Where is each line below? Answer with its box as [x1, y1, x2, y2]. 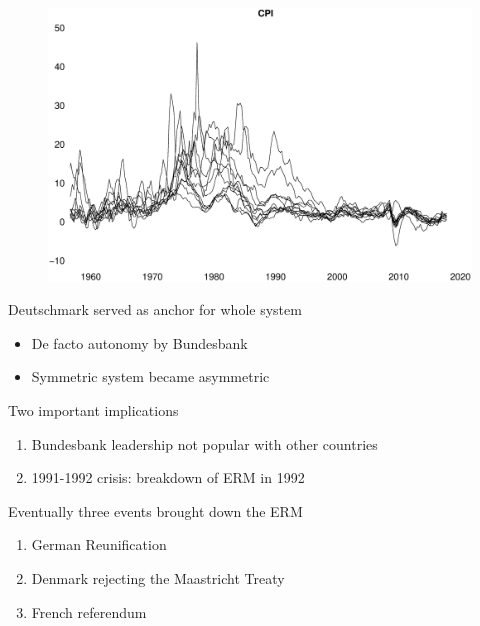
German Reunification [31, 534, 167, 555]
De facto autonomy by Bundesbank [31, 332, 248, 353]
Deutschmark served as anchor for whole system [8, 299, 302, 320]
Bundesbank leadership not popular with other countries [31, 433, 378, 454]
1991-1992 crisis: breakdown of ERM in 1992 [31, 467, 305, 488]
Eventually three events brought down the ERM [8, 500, 303, 521]
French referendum [31, 601, 147, 622]
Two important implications [8, 400, 179, 421]
